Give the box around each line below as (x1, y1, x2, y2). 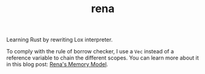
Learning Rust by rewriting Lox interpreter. (6, 36, 113, 44)
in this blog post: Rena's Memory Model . (6, 61, 108, 68)
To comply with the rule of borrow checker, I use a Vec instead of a (6, 48, 174, 55)
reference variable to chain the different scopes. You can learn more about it (6, 54, 199, 62)
